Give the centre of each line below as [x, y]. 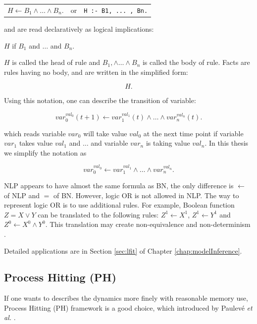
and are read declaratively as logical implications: [79, 28]
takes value [36, 143]
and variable [109, 143]
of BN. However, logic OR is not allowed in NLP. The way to [146, 195]
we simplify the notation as [45, 152]
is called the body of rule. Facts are [196, 62]
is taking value [168, 143]
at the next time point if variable [193, 133]
